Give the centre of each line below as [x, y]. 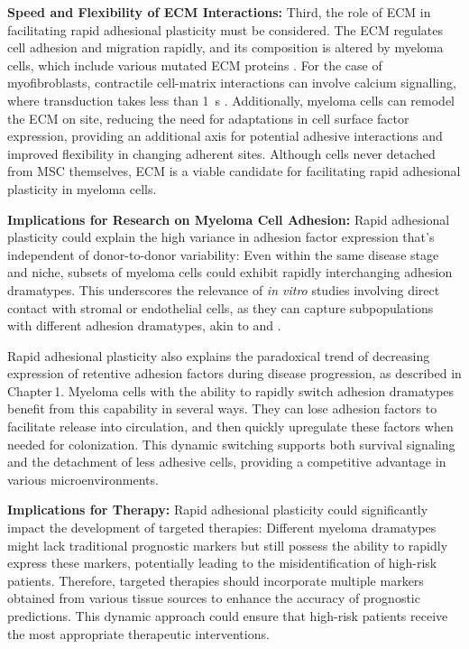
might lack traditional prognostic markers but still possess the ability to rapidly [228, 545]
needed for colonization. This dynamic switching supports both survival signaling [231, 444]
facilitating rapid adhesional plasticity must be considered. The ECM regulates [225, 29]
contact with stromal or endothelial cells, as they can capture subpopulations [221, 307]
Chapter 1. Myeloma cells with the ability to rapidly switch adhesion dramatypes [231, 390]
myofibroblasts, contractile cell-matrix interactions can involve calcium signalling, [232, 83]
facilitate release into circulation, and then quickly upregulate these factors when [230, 426]
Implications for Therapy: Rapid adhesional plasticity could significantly [218, 510]
